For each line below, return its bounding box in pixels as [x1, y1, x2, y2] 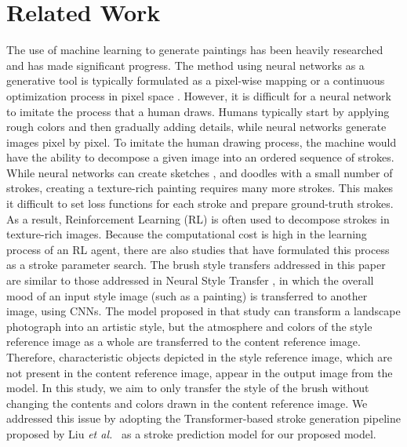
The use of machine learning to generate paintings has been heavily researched [6, 42, 383, 58]
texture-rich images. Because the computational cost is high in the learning [6, 226, 367, 242]
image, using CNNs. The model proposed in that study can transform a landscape [6, 303, 401, 319]
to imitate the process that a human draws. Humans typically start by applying [6, 103, 390, 119]
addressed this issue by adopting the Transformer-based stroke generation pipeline [6, 410, 401, 427]
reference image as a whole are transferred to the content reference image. [6, 333, 361, 350]
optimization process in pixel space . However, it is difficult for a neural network [6, 87, 391, 104]
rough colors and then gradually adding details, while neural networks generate [6, 118, 387, 135]
